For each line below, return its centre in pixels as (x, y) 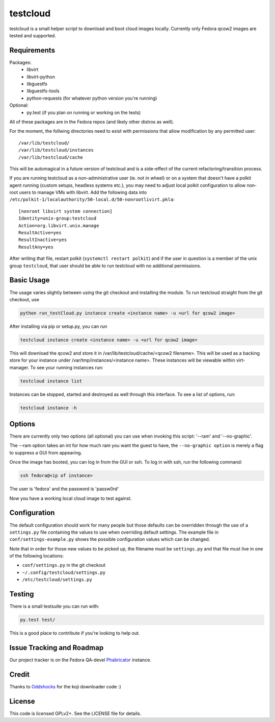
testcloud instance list (51, 381)
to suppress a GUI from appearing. (46, 452)
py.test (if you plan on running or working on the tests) (84, 112)
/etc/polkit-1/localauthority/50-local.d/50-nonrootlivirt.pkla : (92, 200)
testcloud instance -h (48, 408)
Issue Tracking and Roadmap (57, 648)
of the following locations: (37, 556)
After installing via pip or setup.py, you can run (58, 326)
